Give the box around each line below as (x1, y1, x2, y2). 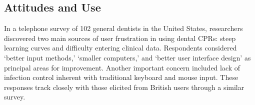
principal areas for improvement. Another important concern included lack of (4, 62, 240, 72)
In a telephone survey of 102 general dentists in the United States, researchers (4, 23, 243, 33)
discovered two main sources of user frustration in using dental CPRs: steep (4, 32, 236, 43)
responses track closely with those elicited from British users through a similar (4, 81, 244, 92)
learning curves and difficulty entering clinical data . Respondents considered (4, 42, 237, 53)
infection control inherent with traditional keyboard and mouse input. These (4, 72, 238, 82)
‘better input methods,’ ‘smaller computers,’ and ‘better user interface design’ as (4, 52, 251, 62)
